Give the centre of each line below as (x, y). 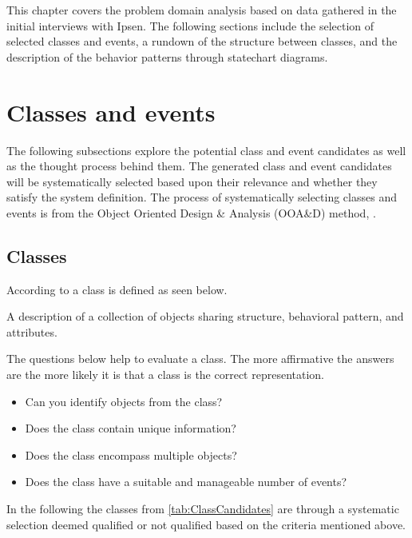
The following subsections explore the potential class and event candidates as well (206, 150)
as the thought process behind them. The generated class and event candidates (199, 166)
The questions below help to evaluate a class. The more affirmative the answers (200, 359)
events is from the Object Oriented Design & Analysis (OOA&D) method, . (191, 212)
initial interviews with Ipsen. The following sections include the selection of (190, 25)
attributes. (32, 331)
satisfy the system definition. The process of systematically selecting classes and (202, 197)
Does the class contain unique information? (131, 428)
